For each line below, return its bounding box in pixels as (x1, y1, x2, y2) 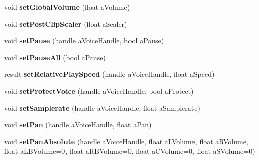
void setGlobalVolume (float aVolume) (4, 2, 131, 12)
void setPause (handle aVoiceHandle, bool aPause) (4, 35, 164, 46)
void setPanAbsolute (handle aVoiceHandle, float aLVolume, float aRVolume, (4, 136, 248, 146)
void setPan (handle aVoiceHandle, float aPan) (4, 119, 152, 130)
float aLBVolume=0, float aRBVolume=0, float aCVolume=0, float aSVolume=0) (4, 146, 255, 156)
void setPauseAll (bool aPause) (4, 52, 106, 62)
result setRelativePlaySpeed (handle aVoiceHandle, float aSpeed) (4, 69, 215, 79)
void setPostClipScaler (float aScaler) (4, 18, 127, 29)
